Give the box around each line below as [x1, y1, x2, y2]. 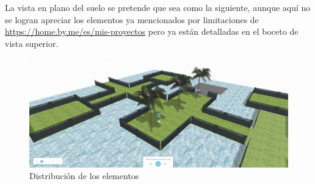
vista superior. [5, 37, 59, 49]
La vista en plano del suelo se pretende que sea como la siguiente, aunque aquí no [5, 1, 311, 13]
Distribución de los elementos [29, 169, 139, 182]
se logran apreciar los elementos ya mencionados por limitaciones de [5, 13, 259, 26]
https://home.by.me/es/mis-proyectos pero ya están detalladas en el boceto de [5, 25, 299, 38]
